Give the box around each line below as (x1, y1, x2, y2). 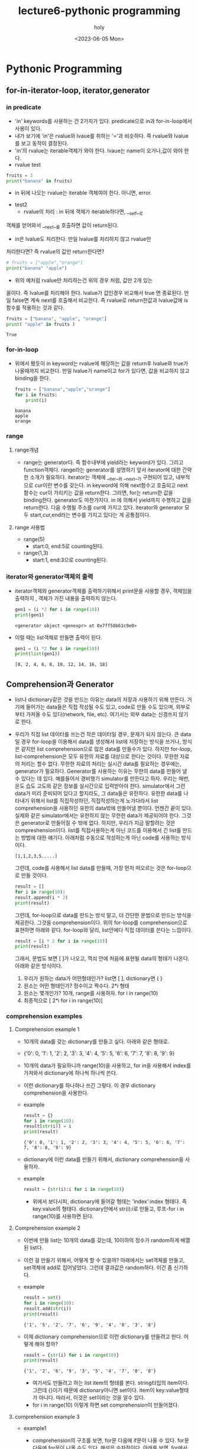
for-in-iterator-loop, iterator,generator (6, 86, 150, 96)
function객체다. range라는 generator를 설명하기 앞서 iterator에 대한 (23, 466, 181, 473)
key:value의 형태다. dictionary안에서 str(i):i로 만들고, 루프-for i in (32, 1206, 184, 1213)
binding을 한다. (14, 374, 51, 382)
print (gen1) (14, 612, 44, 618)
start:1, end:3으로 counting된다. (32, 557, 108, 564)
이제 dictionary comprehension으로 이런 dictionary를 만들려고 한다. (23, 1333, 183, 1340)
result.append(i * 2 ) (14, 894, 69, 901)
